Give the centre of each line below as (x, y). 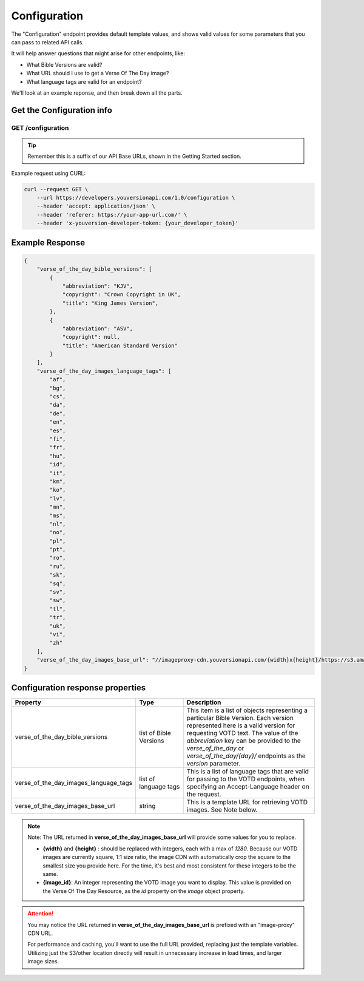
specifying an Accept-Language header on (248, 787)
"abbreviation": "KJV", (98, 286)
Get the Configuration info (62, 110)
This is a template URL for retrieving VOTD (247, 803)
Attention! (41, 914)
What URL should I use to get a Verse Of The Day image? (98, 73)
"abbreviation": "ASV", (98, 328)
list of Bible (155, 733)
